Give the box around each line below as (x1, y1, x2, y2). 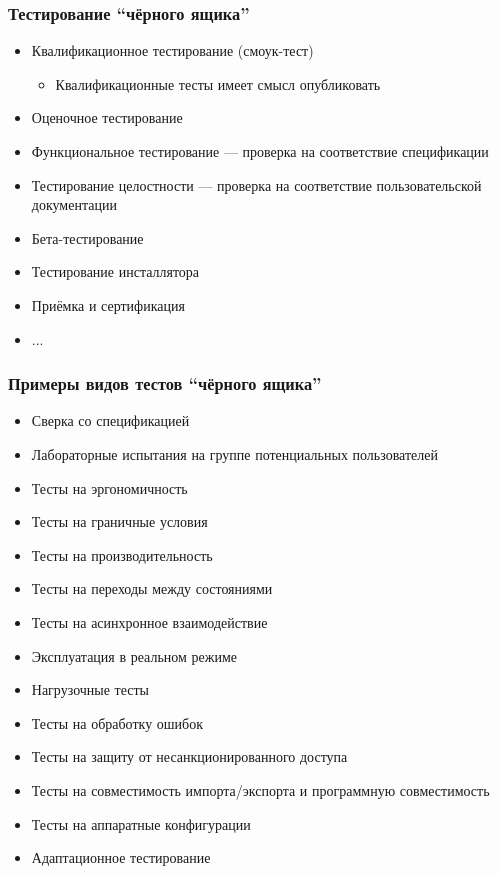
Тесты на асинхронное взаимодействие (31, 611, 268, 632)
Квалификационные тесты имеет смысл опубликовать (55, 73, 381, 94)
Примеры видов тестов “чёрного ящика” (8, 371, 322, 396)
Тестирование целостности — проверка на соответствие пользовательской (31, 174, 482, 195)
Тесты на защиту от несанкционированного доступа (31, 746, 348, 767)
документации (31, 194, 117, 215)
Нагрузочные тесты (31, 679, 149, 700)
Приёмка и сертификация (31, 294, 185, 315)
